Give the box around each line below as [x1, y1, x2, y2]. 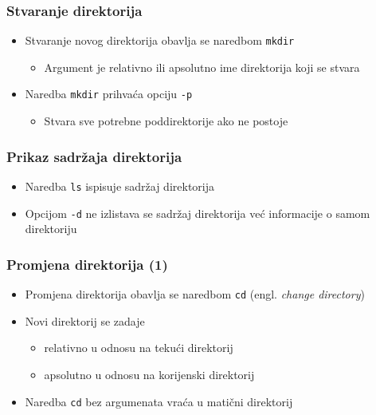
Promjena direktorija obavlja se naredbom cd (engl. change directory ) [25, 286, 365, 302]
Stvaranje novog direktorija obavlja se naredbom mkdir [25, 32, 295, 49]
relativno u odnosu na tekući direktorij [44, 339, 233, 356]
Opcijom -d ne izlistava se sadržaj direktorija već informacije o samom [25, 204, 370, 221]
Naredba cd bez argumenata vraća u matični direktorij [25, 393, 293, 409]
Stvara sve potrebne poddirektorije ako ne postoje [44, 113, 288, 129]
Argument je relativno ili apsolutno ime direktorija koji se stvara [44, 58, 360, 75]
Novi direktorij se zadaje [25, 312, 145, 329]
